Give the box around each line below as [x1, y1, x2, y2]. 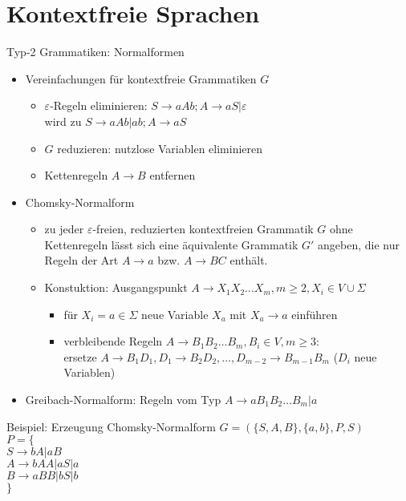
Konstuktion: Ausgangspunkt [44, 279, 188, 296]
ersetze [63, 348, 97, 365]
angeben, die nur [318, 236, 400, 253]
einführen [291, 305, 338, 322]
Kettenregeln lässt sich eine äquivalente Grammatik [44, 236, 298, 253]
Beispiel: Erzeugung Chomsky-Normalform [6, 418, 216, 434]
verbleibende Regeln [63, 333, 163, 349]
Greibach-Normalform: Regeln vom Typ [25, 391, 221, 408]
